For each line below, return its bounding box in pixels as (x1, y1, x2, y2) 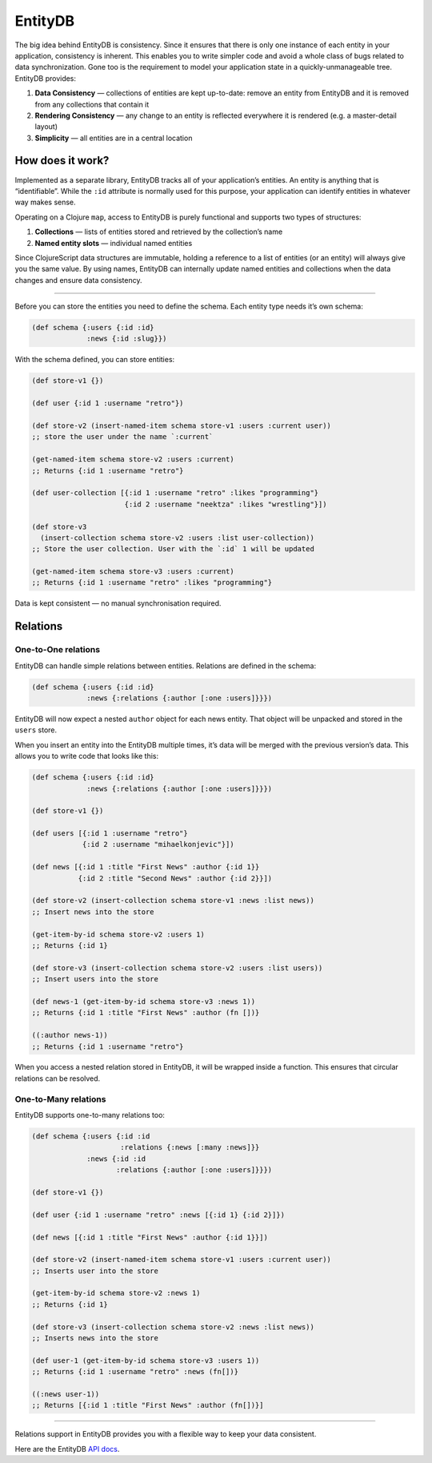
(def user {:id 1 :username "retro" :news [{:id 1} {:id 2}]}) (31, 1210, 286, 1219)
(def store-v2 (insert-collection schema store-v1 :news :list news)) (31, 896, 315, 905)
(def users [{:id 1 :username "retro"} (31, 829, 188, 838)
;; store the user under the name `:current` (31, 433, 214, 441)
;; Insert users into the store (31, 974, 159, 984)
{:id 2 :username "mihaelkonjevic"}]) (82, 840, 235, 849)
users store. (14, 725, 58, 735)
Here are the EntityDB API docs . (14, 1444, 120, 1453)
